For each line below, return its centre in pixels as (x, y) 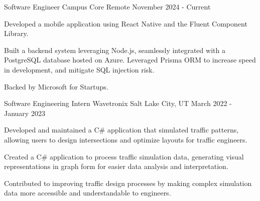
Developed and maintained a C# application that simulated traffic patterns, (121, 130)
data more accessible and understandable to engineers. (88, 193)
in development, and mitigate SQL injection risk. (79, 69)
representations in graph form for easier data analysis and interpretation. (116, 166)
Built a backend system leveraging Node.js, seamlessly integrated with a (115, 50)
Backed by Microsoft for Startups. (56, 86)
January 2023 (25, 113)
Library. (16, 33)
